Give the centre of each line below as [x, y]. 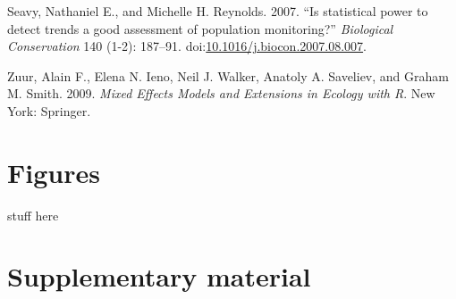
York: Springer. [49, 110]
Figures [54, 172]
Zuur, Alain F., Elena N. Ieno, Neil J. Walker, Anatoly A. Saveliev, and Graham [228, 75]
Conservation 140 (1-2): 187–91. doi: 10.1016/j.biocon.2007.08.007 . [187, 46]
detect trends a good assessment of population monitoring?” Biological [200, 28]
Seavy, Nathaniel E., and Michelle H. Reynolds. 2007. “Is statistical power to [218, 11]
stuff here [33, 215]
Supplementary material [159, 276]
